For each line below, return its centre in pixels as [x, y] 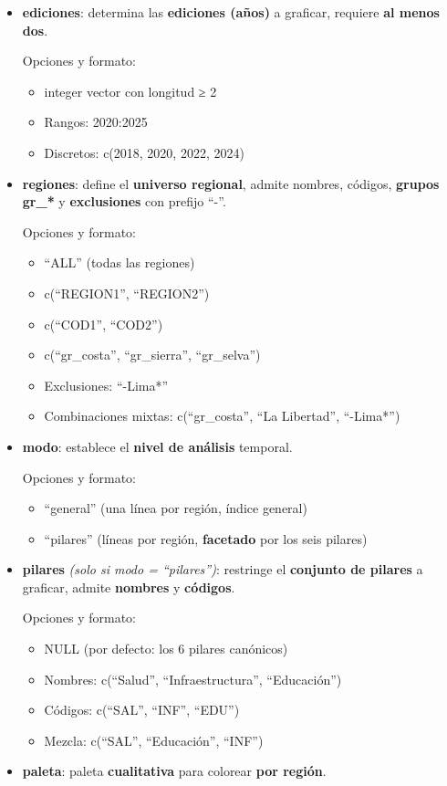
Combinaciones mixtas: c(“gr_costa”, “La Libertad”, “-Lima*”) [222, 416]
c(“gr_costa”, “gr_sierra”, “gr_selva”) [152, 355]
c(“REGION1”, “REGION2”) [127, 293]
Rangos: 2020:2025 [96, 122]
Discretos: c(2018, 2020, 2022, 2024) [144, 152]
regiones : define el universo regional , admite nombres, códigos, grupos [231, 183]
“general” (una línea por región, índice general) [176, 508]
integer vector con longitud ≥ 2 [130, 91]
